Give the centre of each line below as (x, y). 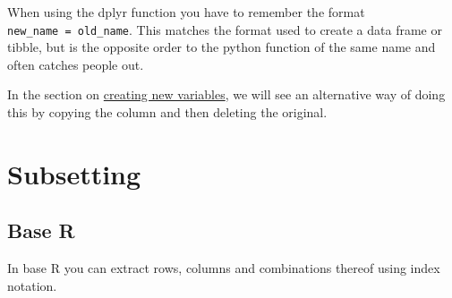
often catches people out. (76, 64)
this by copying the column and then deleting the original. (167, 112)
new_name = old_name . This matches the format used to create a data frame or (225, 29)
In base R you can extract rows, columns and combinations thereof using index (224, 268)
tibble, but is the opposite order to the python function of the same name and (222, 47)
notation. (32, 285)
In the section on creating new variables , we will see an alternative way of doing (226, 94)
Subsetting (74, 173)
